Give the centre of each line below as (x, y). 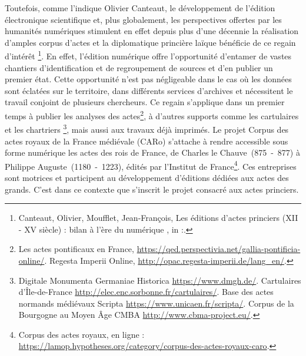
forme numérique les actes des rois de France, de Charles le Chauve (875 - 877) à (152, 152)
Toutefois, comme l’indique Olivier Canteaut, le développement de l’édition (140, 8)
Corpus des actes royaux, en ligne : (82, 334)
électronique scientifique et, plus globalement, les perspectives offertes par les (143, 19)
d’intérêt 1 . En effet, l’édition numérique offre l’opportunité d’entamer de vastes (148, 55)
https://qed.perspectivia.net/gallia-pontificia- (219, 249)
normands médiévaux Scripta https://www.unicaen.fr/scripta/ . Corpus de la (156, 303)
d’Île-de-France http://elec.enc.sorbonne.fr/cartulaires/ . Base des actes (146, 292)
